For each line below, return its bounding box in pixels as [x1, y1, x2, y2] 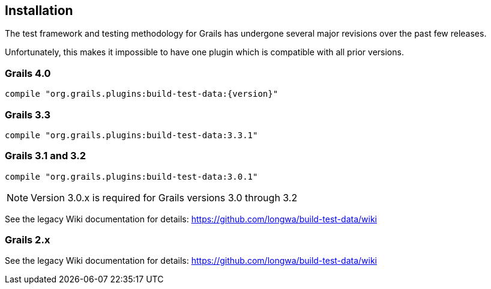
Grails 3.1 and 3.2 [5, 150, 86, 162]
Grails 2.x [5, 234, 50, 246]
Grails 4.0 [5, 67, 51, 79]
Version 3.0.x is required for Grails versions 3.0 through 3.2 [31, 191, 298, 204]
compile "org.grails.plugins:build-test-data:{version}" [5, 89, 279, 99]
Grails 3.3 [5, 108, 50, 121]
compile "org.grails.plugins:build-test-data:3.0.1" [5, 171, 258, 181]
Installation [5, 3, 73, 18]
